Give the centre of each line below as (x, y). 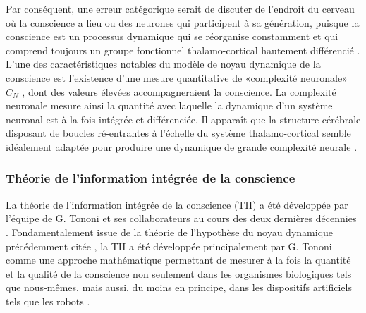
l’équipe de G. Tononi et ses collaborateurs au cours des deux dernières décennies (181, 218)
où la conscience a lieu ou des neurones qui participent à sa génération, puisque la (183, 22)
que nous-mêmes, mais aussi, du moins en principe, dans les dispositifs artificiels (179, 287)
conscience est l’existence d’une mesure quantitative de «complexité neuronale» (177, 77)
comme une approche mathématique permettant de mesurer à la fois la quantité (178, 260)
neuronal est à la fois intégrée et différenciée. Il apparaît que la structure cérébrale (183, 119)
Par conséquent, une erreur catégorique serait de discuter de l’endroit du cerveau (180, 8)
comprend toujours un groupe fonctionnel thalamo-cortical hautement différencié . (183, 50)
